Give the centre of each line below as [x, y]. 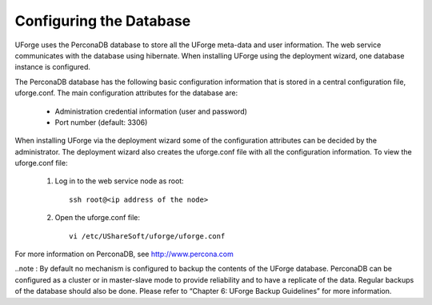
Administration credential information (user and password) [151, 111]
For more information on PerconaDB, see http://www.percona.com [124, 254]
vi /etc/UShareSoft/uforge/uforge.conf [147, 236]
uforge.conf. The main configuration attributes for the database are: [126, 93]
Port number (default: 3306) [101, 122]
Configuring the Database [103, 21]
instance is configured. [53, 67]
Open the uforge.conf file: [97, 218]
